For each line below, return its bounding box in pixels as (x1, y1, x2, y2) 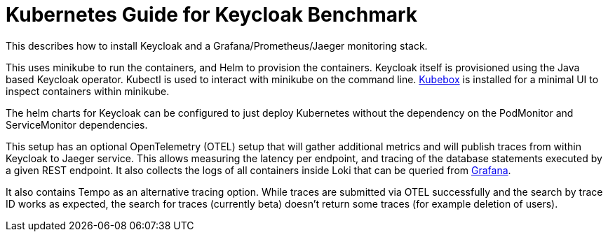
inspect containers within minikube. (6, 85, 170, 97)
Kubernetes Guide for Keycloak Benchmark (6, 3, 418, 27)
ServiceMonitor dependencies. (6, 118, 148, 131)
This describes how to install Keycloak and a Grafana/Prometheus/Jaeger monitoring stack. (6, 39, 428, 52)
